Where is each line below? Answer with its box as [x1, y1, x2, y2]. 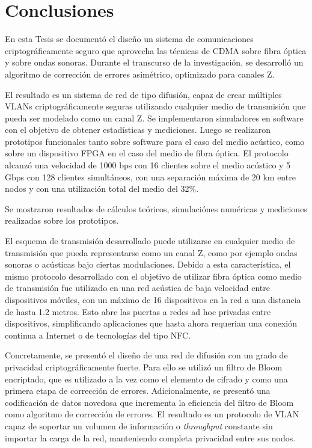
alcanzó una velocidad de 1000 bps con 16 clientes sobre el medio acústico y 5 [5, 159, 291, 171]
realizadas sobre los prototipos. [5, 214, 119, 227]
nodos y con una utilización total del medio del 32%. [5, 182, 199, 195]
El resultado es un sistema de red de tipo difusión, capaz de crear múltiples [5, 88, 282, 100]
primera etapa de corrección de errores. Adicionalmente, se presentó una [5, 384, 271, 397]
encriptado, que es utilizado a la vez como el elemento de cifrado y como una [5, 372, 288, 385]
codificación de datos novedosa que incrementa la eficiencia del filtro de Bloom [5, 396, 294, 408]
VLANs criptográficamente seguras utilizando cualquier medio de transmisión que [5, 100, 306, 112]
